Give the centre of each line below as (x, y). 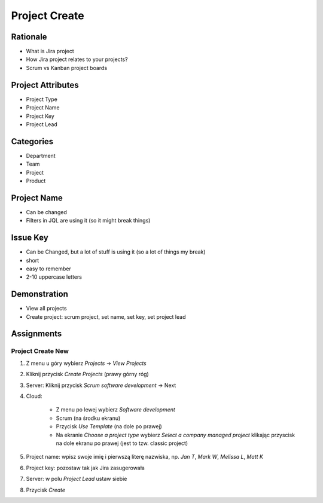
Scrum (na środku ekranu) (88, 418)
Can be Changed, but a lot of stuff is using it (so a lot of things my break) (116, 252)
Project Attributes (45, 85)
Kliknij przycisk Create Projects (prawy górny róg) (87, 374)
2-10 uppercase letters (54, 277)
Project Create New (40, 351)
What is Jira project (50, 51)
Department (41, 156)
